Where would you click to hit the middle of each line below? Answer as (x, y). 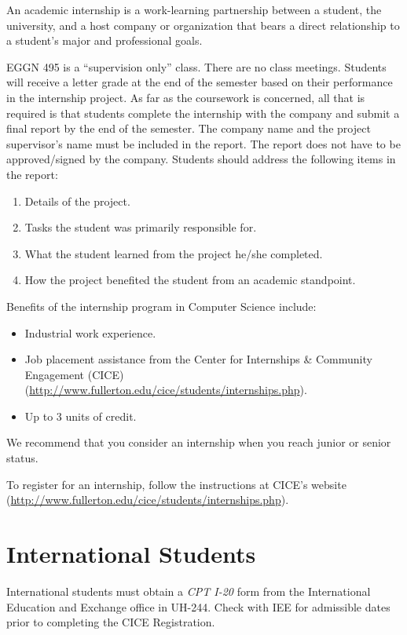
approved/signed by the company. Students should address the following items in (201, 159)
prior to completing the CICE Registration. (111, 622)
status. (22, 458)
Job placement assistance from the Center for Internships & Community (198, 359)
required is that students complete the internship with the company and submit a (203, 113)
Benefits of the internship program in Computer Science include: (161, 306)
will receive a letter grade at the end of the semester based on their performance (200, 82)
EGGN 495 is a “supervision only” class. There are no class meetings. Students (196, 66)
